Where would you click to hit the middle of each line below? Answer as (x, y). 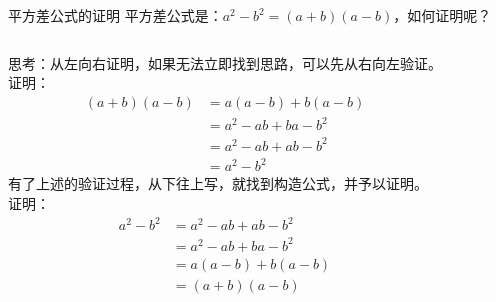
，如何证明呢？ (442, 15)
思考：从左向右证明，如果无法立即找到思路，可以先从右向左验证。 (225, 62)
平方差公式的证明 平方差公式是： (115, 15)
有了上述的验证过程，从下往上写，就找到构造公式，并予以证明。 (218, 183)
